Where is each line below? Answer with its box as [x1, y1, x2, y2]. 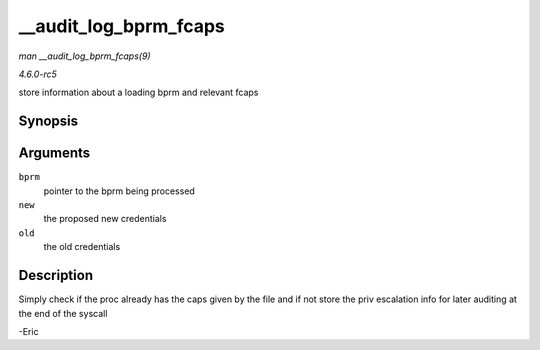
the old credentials [43, 241, 121, 253]
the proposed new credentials [43, 213, 167, 225]
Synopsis [18, 113, 79, 130]
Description [18, 267, 94, 284]
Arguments [18, 145, 91, 162]
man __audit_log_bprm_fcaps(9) [18, 50, 151, 62]
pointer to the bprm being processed [43, 185, 195, 197]
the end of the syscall [18, 307, 108, 319]
